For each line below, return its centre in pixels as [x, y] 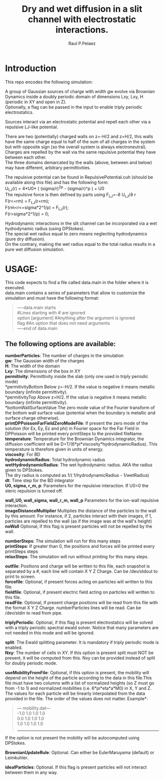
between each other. [26, 157]
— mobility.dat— [34, 708]
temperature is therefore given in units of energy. [54, 449]
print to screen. [20, 577]
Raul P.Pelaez [82, 43]
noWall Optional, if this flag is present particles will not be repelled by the [79, 526]
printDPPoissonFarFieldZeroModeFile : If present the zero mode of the [77, 423]
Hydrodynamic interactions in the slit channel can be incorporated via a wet [81, 223]
